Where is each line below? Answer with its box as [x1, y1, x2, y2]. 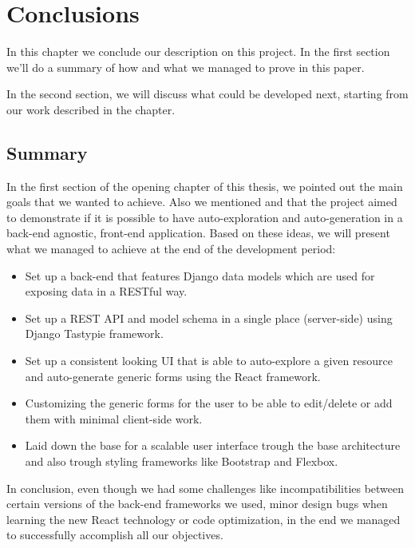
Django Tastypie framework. [25, 325, 164, 342]
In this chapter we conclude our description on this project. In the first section [6, 43, 390, 60]
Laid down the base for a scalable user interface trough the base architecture [25, 437, 401, 454]
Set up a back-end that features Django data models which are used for [25, 267, 375, 284]
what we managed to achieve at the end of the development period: [6, 240, 336, 257]
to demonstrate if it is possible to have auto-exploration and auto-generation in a [6, 208, 403, 225]
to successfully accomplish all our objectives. [6, 526, 223, 543]
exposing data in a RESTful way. [25, 283, 188, 300]
